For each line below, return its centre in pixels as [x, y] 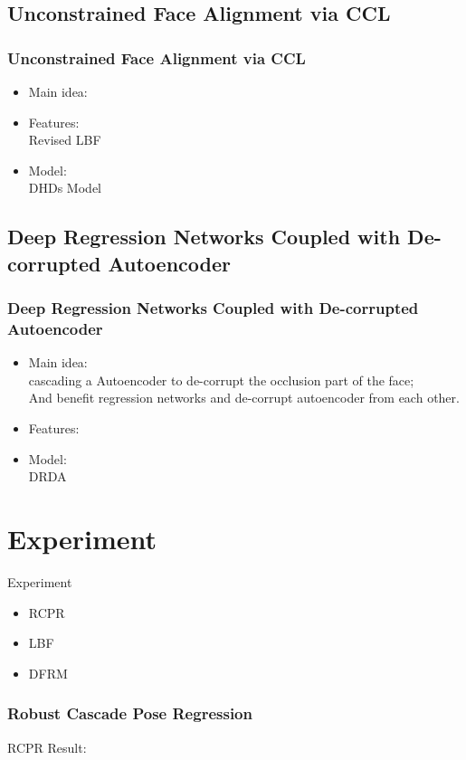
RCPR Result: [47, 747]
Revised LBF [65, 140]
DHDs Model [65, 188]
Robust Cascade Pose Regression [130, 713]
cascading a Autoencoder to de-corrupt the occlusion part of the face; [221, 380]
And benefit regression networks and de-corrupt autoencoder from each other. [244, 398]
